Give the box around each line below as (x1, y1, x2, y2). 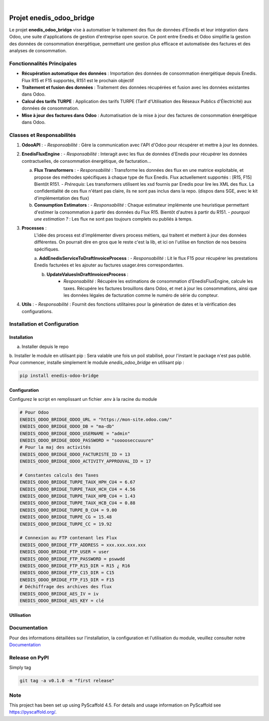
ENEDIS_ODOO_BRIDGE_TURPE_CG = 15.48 (19, 514, 112, 520)
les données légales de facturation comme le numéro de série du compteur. (63, 292, 219, 298)
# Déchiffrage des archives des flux (19, 584, 112, 590)
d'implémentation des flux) (34, 195, 89, 201)
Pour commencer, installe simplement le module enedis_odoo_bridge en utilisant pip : (9, 360, 184, 365)
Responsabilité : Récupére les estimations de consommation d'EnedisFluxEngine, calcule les (63, 278, 254, 284)
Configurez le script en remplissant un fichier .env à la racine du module (9, 396, 157, 402)
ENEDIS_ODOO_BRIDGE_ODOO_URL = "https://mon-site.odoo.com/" (19, 416, 172, 422)
